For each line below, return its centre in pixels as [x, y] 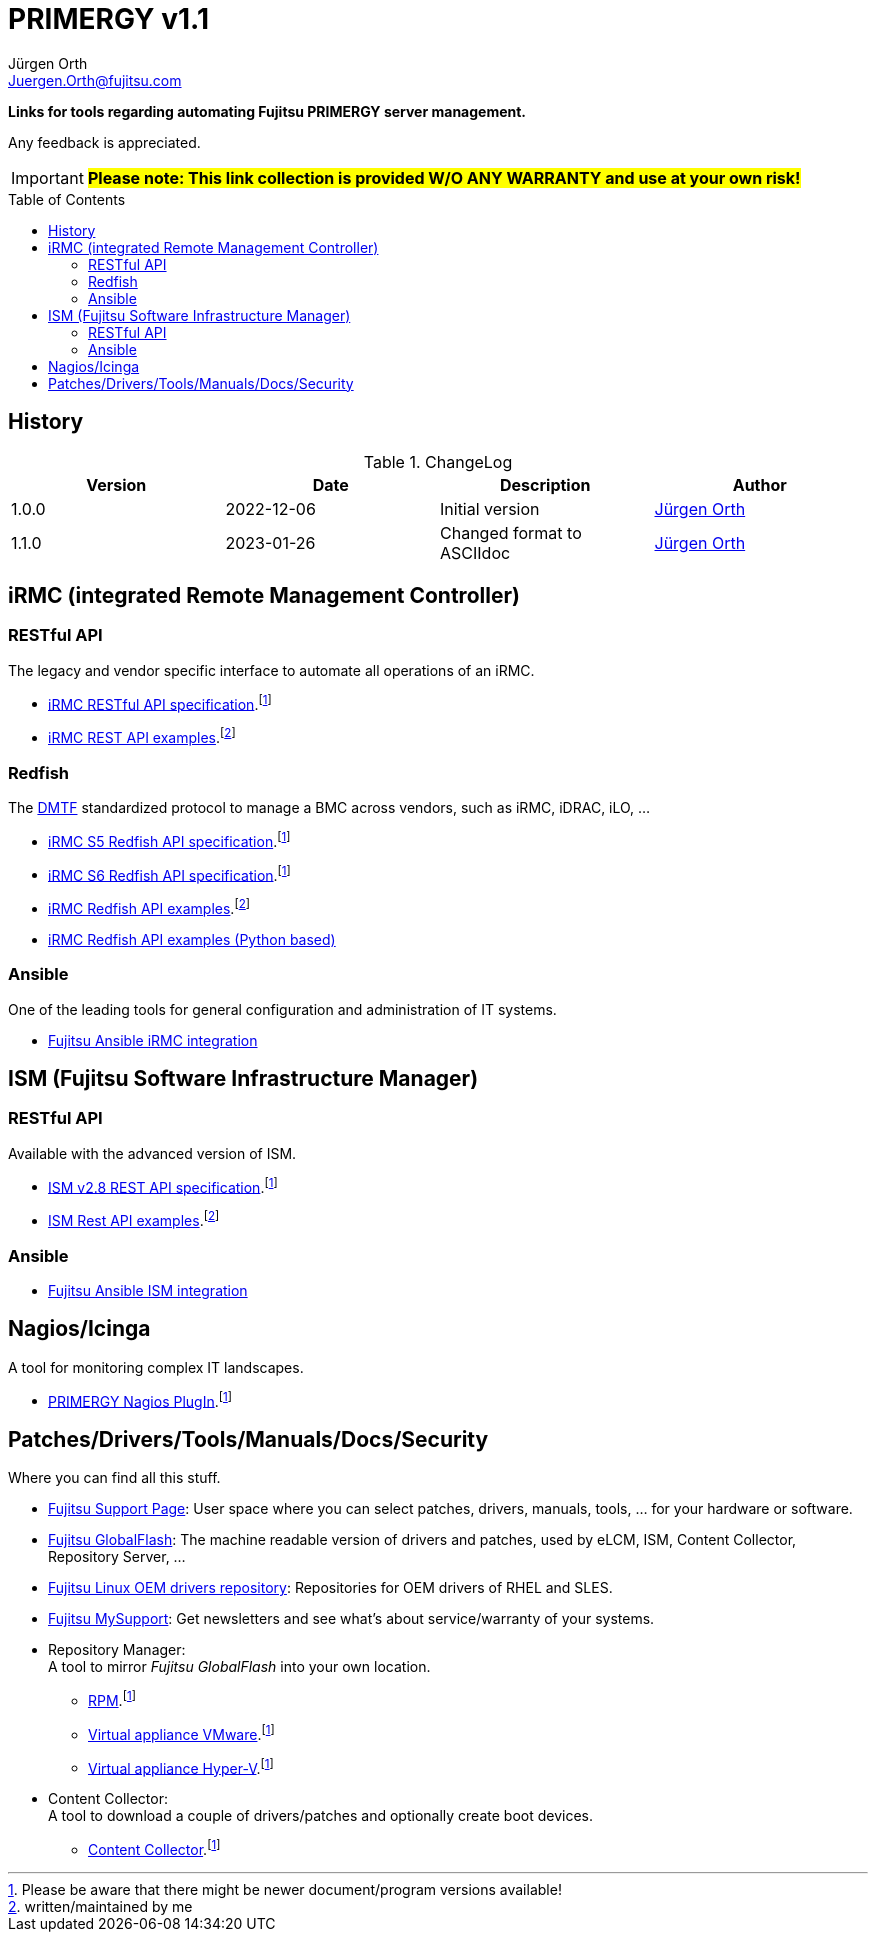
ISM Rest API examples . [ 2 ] [134, 1219]
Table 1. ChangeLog [438, 461]
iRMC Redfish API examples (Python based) [192, 939]
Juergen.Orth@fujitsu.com [95, 80]
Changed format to [511, 532]
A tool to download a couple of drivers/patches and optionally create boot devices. [321, 1816]
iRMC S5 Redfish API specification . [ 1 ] [169, 839]
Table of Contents [67, 199]
